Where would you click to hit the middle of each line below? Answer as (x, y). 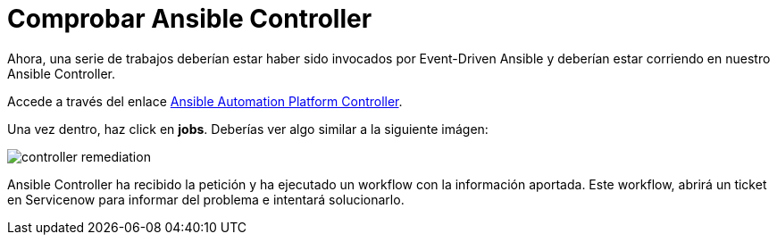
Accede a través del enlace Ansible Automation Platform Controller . (205, 101)
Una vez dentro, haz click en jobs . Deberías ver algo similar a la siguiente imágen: (248, 129)
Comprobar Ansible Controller (190, 19)
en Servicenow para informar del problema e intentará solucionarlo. (206, 199)
